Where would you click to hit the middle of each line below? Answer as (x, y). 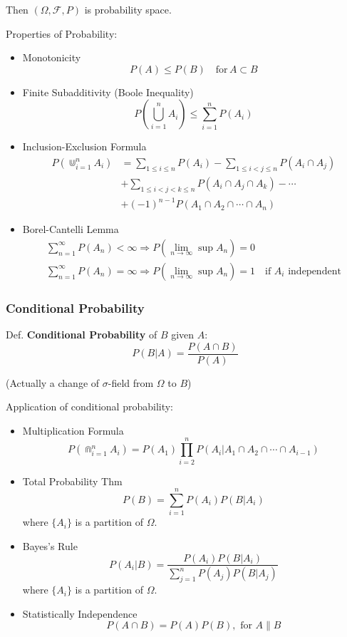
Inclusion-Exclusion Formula (84, 146)
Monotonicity (52, 57)
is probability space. (128, 9)
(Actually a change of (53, 382)
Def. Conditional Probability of (82, 335)
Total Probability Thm (72, 481)
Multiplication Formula (73, 430)
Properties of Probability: (62, 33)
